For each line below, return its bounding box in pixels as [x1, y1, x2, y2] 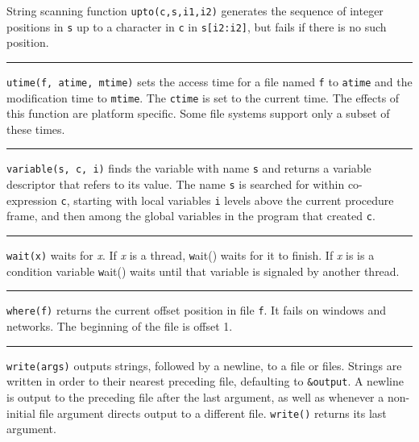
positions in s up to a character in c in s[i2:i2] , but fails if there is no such [6, 18, 387, 35]
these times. [6, 120, 65, 137]
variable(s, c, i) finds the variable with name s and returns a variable [6, 160, 371, 177]
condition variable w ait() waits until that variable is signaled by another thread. [6, 262, 400, 279]
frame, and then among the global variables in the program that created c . [6, 207, 375, 224]
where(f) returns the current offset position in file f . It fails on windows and [6, 302, 386, 319]
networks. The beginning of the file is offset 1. [6, 318, 233, 334]
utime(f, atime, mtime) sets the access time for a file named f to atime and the [6, 73, 413, 90]
